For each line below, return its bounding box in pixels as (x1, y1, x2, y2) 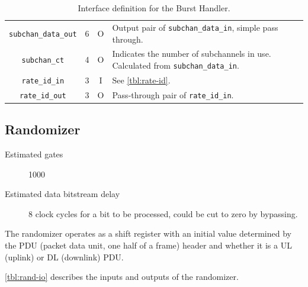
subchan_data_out (9, 30, 77, 38)
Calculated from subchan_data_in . (112, 59, 239, 71)
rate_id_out (19, 91, 66, 100)
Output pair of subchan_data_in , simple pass (112, 21, 278, 33)
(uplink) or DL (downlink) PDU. (5, 250, 124, 263)
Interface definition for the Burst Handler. (78, 2, 230, 14)
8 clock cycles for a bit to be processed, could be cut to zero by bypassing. (28, 207, 298, 220)
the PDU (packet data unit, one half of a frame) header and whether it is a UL (5, 239, 292, 251)
